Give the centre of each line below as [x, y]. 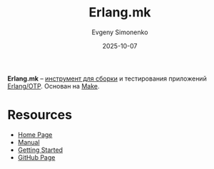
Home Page [35, 134]
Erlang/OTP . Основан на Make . [53, 86]
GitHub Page [36, 157]
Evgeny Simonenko [120, 32]
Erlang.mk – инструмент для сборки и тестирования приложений [107, 78]
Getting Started [40, 150]
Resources [40, 115]
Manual [29, 142]
